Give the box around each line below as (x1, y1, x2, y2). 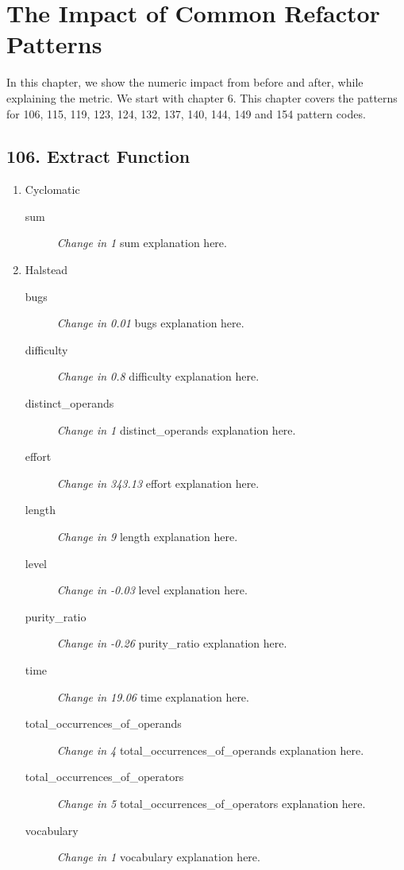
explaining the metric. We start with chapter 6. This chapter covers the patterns (6, 89, 398, 106)
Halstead (25, 261, 68, 278)
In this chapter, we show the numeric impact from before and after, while (6, 74, 364, 91)
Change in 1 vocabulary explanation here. (56, 849, 260, 865)
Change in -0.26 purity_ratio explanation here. (56, 635, 287, 652)
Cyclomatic (25, 181, 80, 198)
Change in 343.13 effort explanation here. (56, 474, 260, 491)
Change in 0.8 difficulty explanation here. (56, 368, 260, 385)
